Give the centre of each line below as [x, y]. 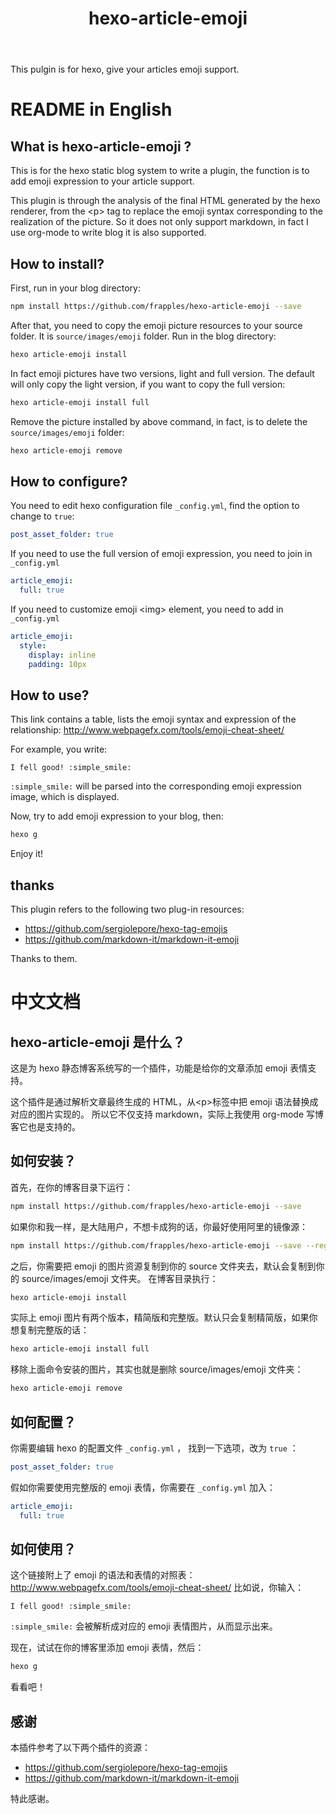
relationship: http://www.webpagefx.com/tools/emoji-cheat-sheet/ [147, 730]
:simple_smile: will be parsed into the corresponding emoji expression [156, 786]
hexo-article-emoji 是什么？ [98, 1042]
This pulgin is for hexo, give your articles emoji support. [125, 69]
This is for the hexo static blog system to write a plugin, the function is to [160, 171]
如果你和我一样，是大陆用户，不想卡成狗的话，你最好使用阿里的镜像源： [159, 1226]
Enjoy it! [27, 854]
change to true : [42, 516]
